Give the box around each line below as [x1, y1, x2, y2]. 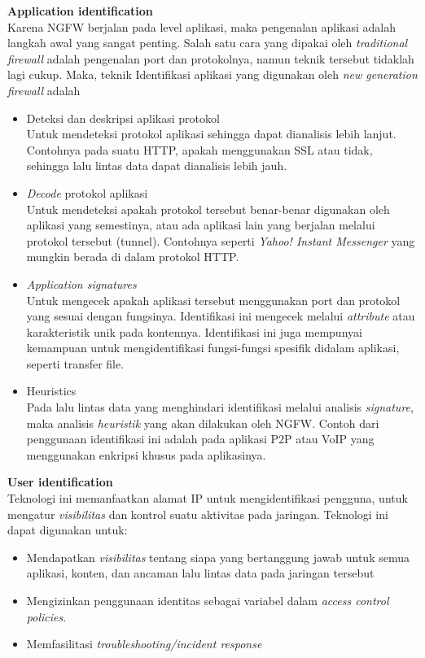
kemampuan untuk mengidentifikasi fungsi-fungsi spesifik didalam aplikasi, [26, 339, 400, 356]
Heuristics [26, 382, 77, 399]
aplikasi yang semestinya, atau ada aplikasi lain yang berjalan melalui [26, 216, 375, 233]
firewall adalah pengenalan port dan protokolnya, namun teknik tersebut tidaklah [7, 50, 414, 67]
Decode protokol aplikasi [26, 184, 148, 201]
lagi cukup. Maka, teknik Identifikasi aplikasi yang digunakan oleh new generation [7, 66, 418, 83]
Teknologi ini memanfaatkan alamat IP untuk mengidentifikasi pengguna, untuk [7, 490, 408, 507]
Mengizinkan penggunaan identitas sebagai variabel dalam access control [26, 592, 389, 608]
